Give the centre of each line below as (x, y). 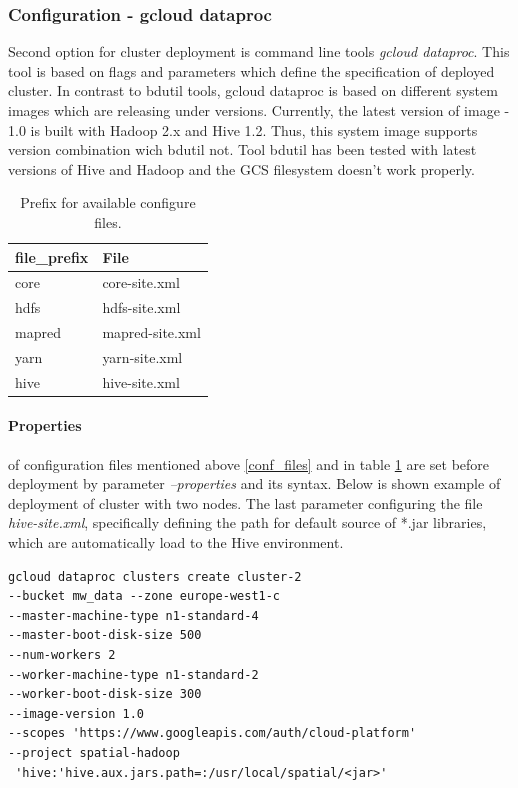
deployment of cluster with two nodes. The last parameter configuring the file (245, 502)
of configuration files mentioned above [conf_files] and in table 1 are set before (249, 463)
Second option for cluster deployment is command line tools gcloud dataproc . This (259, 51)
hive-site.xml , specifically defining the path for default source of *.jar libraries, (247, 522)
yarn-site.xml (142, 356)
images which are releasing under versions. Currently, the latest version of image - (259, 110)
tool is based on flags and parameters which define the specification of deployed (251, 70)
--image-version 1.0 (76, 713)
